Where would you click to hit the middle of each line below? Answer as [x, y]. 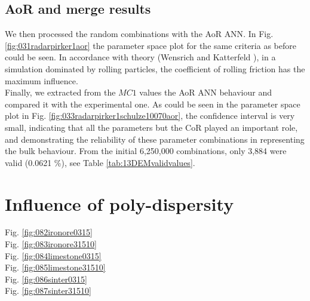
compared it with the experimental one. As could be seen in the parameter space [153, 104]
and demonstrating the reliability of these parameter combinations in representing [155, 139]
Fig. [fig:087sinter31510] [48, 291]
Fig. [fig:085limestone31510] [55, 267]
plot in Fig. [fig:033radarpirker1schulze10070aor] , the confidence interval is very [150, 116]
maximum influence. [42, 80]
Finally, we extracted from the [60, 92]
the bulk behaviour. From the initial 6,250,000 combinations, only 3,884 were [146, 151]
